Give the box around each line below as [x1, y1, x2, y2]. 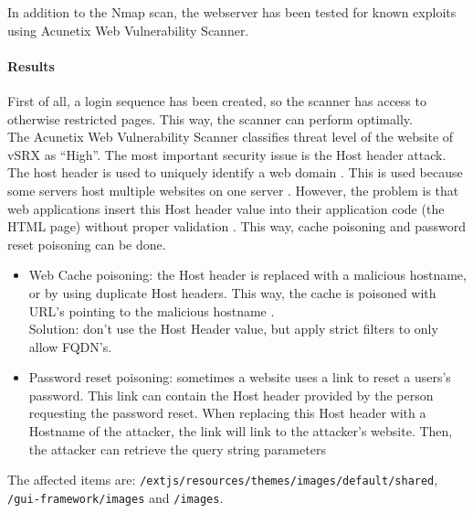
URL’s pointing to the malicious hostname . [28, 301, 275, 320]
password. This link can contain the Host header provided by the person [28, 385, 434, 404]
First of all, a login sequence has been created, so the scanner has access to [7, 91, 426, 110]
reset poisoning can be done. [7, 234, 166, 253]
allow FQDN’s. [28, 337, 112, 356]
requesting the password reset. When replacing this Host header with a [28, 403, 426, 422]
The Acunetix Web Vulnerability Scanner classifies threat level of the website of [7, 127, 454, 146]
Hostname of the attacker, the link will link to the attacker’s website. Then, [28, 422, 453, 441]
